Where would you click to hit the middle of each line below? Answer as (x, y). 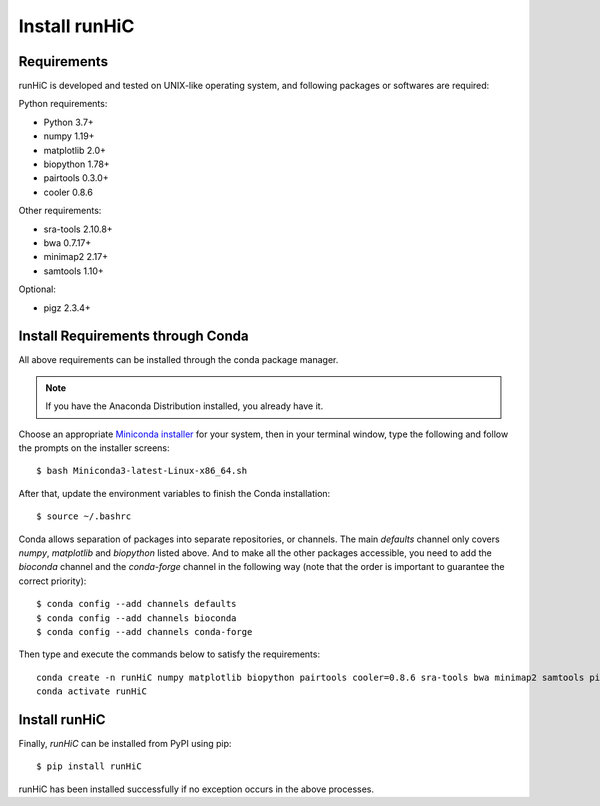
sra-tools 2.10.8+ (78, 229)
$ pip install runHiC (89, 766)
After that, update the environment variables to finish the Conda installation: (174, 493)
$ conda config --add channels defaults (136, 604)
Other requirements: (60, 211)
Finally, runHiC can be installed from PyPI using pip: (125, 743)
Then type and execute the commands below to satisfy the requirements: (169, 654)
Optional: (37, 289)
